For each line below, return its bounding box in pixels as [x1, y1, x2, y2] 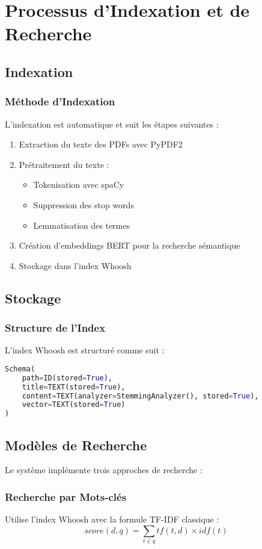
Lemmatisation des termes [33, 219, 130, 231]
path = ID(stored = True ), [22, 373, 113, 382]
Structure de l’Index [5, 320, 106, 335]
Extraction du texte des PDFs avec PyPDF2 [19, 138, 183, 150]
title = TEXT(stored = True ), [22, 382, 126, 391]
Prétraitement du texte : [19, 158, 109, 170]
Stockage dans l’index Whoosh [19, 259, 132, 271]
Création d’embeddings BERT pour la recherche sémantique [19, 239, 240, 252]
